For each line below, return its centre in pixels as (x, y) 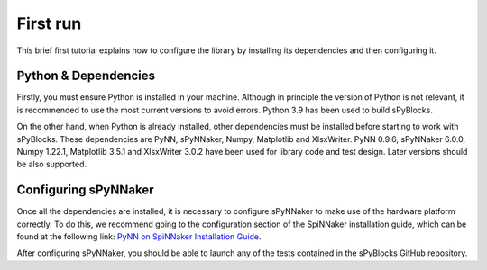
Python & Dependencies (86, 76)
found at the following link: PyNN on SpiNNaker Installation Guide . (139, 237)
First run (49, 23)
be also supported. (52, 164)
